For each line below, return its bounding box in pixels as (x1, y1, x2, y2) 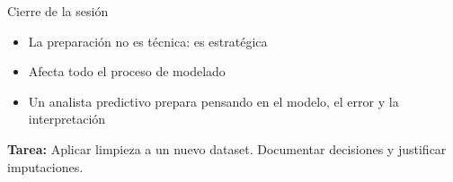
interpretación (28, 109, 106, 128)
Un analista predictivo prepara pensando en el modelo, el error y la (28, 91, 399, 110)
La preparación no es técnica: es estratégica (28, 31, 268, 50)
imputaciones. (7, 157, 84, 176)
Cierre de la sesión (7, 2, 109, 20)
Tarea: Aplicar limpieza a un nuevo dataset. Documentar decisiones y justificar (7, 139, 447, 158)
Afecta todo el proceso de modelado (28, 62, 226, 81)
